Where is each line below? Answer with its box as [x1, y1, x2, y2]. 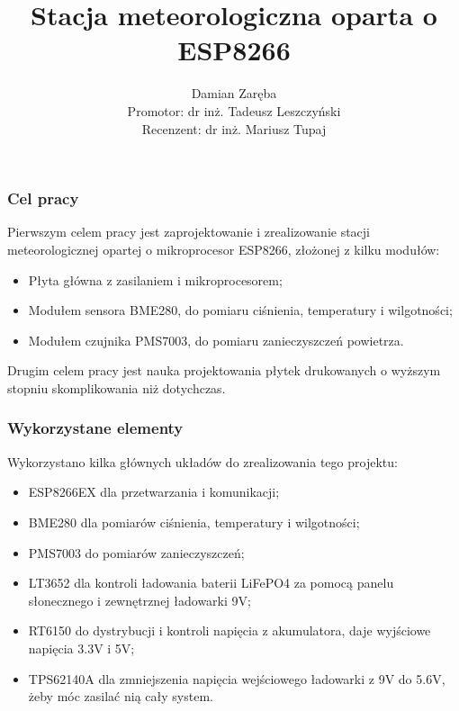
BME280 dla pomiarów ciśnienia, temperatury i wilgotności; [28, 512, 360, 531]
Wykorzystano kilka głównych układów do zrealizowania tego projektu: [7, 452, 398, 471]
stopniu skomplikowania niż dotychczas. [7, 378, 226, 397]
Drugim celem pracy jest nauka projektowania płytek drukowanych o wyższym [7, 361, 441, 380]
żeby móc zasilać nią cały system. [28, 687, 213, 706]
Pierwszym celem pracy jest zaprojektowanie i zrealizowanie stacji [7, 222, 371, 241]
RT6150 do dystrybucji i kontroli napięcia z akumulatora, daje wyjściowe [28, 621, 431, 640]
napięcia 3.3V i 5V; [28, 638, 135, 657]
